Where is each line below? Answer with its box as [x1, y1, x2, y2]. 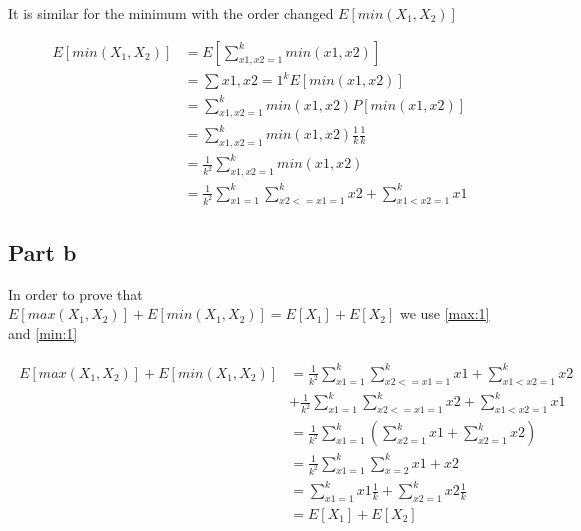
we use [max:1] [399, 303, 490, 324]
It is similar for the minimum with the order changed [8, 3, 334, 23]
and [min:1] [8, 322, 78, 343]
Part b [8, 236, 77, 267]
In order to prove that [8, 283, 143, 304]
